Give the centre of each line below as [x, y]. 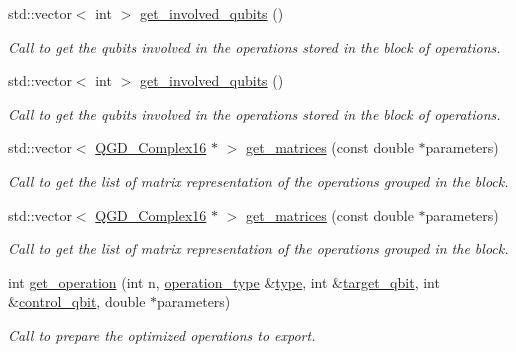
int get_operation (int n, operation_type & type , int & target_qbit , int [224, 281]
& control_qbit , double [77, 301]
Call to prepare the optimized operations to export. [162, 334]
